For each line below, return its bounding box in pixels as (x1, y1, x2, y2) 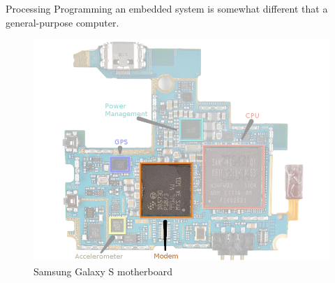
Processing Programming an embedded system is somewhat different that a (6, 1, 328, 15)
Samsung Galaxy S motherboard (33, 263, 173, 278)
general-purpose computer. (6, 15, 119, 29)
